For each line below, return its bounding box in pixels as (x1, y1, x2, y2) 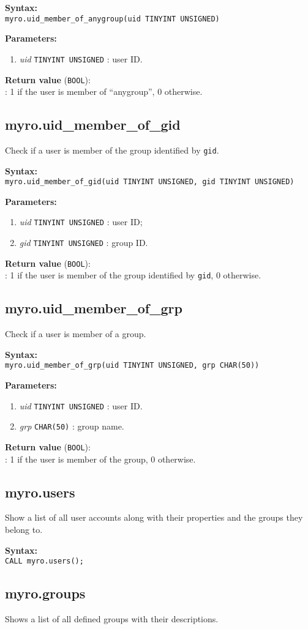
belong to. (5, 523, 43, 536)
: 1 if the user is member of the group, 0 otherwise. (5, 452, 196, 465)
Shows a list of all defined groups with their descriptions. (5, 612, 219, 625)
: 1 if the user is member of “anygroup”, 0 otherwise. (5, 85, 203, 98)
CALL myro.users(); (5, 557, 84, 566)
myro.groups (5, 584, 86, 603)
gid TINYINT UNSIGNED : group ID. (19, 236, 148, 249)
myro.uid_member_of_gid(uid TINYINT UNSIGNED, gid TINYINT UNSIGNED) (5, 177, 295, 187)
